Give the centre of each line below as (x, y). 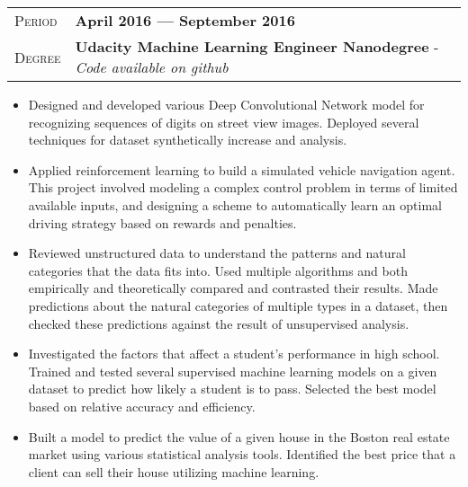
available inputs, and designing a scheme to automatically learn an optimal (235, 204)
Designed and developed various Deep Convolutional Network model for (226, 104)
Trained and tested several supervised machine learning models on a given (233, 371)
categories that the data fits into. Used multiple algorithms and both (218, 270)
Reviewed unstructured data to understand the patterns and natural (217, 253)
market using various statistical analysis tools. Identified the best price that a (242, 454)
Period (36, 20)
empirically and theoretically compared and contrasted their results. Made (233, 288)
